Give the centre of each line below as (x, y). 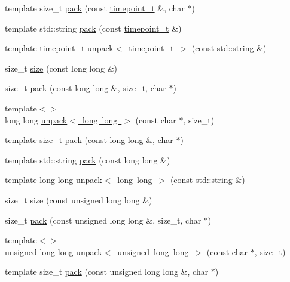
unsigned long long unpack (54, 251)
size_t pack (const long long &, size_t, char (86, 88)
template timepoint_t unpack (59, 48)
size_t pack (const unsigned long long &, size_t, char (103, 220)
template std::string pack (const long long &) (88, 159)
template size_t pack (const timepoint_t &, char (95, 8)
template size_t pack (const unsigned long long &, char (107, 272)
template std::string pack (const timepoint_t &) (93, 28)
